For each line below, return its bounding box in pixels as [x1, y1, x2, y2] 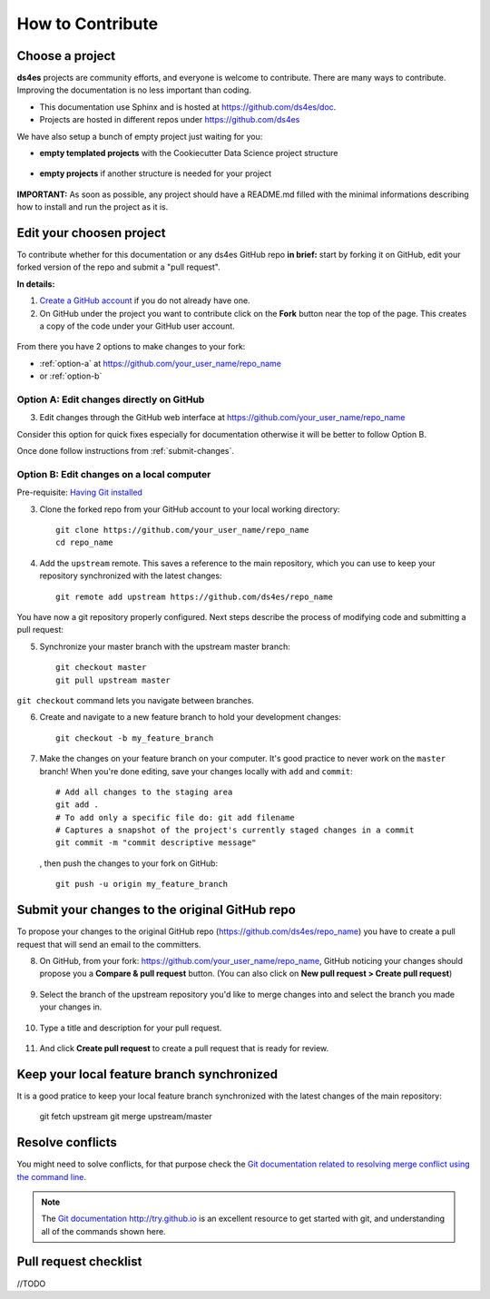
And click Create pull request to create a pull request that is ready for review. [39, 1042, 329, 1053]
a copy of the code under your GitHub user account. [39, 320, 235, 331]
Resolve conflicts [16, 1135, 117, 1150]
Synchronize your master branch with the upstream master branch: [39, 641, 290, 652]
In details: [16, 278, 55, 290]
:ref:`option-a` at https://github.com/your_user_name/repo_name [39, 358, 281, 369]
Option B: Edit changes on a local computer [16, 467, 211, 480]
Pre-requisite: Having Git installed [16, 487, 142, 498]
